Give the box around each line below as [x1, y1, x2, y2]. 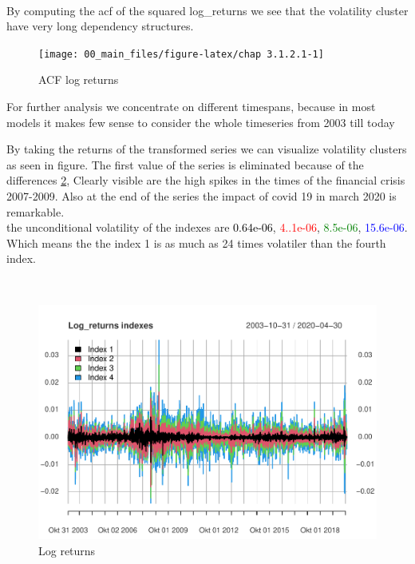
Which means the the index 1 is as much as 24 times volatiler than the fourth [6, 234, 386, 251]
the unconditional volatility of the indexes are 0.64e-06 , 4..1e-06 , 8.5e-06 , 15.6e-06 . [6, 219, 408, 236]
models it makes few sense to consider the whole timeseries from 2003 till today [6, 113, 395, 130]
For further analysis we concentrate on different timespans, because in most [6, 98, 376, 115]
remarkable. [6, 203, 65, 220]
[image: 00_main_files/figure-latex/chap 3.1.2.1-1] [38, 48, 324, 60]
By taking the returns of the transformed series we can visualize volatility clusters [6, 141, 407, 157]
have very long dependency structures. [6, 18, 194, 34]
